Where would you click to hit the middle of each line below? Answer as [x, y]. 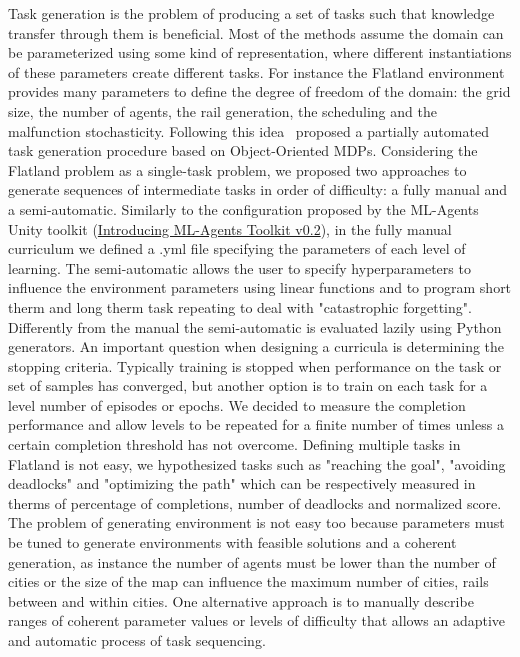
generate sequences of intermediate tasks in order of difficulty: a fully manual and [258, 189]
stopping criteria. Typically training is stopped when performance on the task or [255, 365]
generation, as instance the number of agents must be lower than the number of [252, 561]
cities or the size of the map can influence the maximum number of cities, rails [248, 581]
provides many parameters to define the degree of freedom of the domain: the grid [259, 91]
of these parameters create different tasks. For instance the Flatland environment [256, 71]
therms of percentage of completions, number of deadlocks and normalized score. [255, 502]
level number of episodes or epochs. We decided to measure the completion [237, 404]
